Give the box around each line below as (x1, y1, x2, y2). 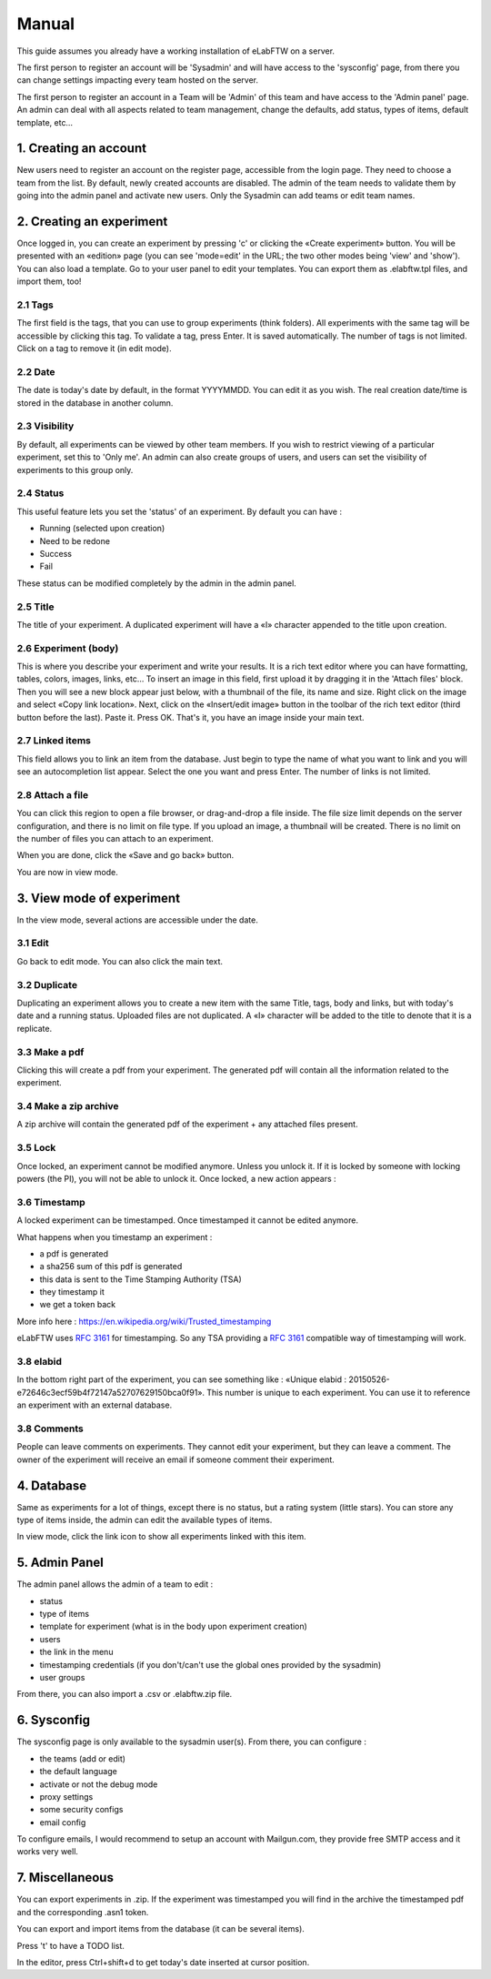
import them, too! (16, 276, 82, 287)
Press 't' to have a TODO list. (16, 1940, 125, 1951)
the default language (39, 1766, 117, 1777)
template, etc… (16, 116, 73, 127)
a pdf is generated (39, 1247, 109, 1259)
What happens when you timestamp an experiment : (16, 1231, 213, 1242)
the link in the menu (39, 1647, 114, 1658)
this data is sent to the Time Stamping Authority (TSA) (39, 1274, 243, 1285)
